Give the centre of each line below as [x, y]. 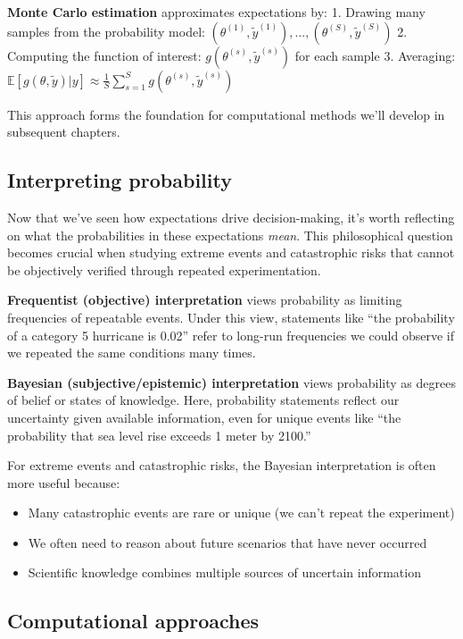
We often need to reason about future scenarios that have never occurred [227, 542]
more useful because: [64, 482]
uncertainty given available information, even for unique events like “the [204, 417]
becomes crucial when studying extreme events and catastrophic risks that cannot [231, 252]
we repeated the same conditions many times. [132, 353]
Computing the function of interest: [104, 55]
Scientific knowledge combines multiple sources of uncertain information [224, 572]
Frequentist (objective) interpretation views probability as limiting [205, 300]
